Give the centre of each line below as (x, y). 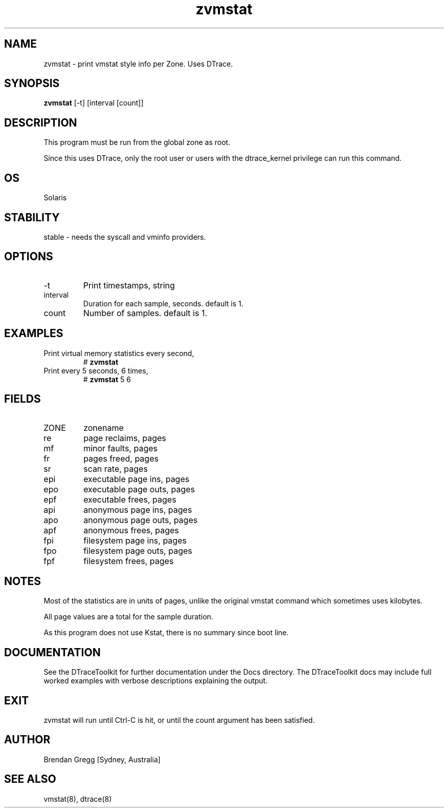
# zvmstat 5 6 (107, 379)
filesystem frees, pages (129, 561)
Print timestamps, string (129, 285)
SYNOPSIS (32, 84)
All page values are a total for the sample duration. (128, 617)
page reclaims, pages (125, 438)
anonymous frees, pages (131, 530)
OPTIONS (29, 257)
